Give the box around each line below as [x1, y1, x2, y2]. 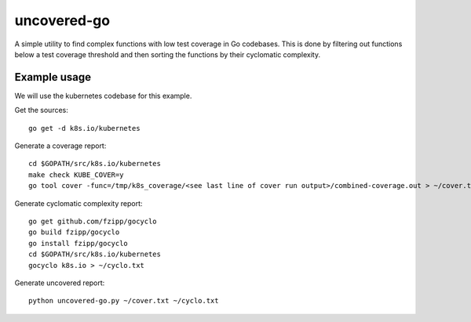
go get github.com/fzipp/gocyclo [28, 216, 157, 226]
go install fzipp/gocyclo [28, 239, 129, 248]
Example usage [14, 71, 92, 84]
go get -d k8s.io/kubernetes [28, 124, 141, 132]
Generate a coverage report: [14, 141, 107, 150]
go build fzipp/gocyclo [28, 228, 120, 237]
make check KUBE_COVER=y [28, 170, 124, 179]
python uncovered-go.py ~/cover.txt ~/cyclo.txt [28, 296, 219, 306]
